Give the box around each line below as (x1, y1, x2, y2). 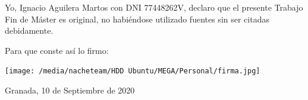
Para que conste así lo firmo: (5, 44, 109, 56)
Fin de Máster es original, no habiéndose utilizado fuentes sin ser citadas (5, 12, 269, 25)
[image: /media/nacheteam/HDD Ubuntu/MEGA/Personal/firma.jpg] (5, 67, 260, 76)
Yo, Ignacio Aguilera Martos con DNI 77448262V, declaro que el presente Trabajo (5, 1, 303, 13)
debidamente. (5, 24, 54, 37)
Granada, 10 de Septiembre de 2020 (5, 84, 135, 96)
